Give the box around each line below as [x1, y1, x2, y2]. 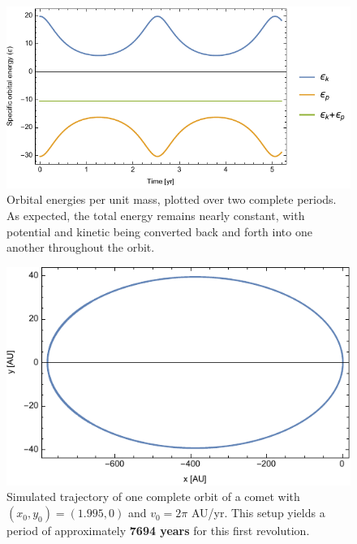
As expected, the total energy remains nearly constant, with [6, 207, 305, 224]
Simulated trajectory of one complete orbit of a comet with [6, 488, 300, 505]
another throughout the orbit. [6, 239, 155, 256]
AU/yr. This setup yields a [191, 504, 325, 521]
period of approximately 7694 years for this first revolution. [6, 522, 310, 539]
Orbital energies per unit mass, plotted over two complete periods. [6, 191, 337, 208]
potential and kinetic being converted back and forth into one [6, 222, 312, 240]
